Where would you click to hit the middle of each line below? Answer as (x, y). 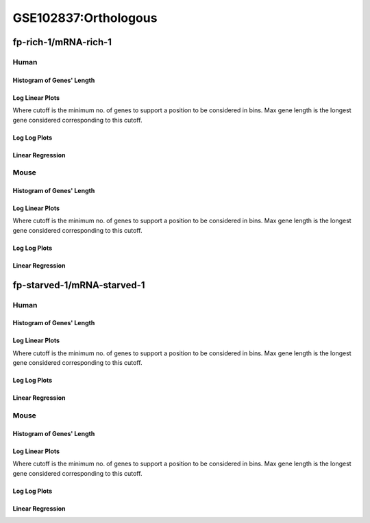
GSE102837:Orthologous (85, 18)
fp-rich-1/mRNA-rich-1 (62, 42)
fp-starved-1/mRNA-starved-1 (79, 285)
